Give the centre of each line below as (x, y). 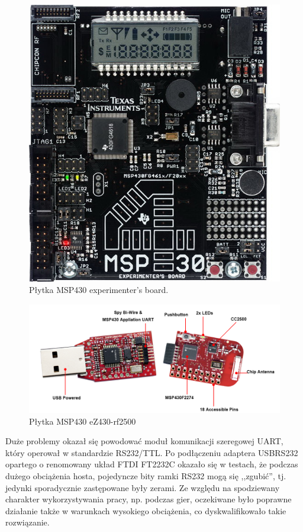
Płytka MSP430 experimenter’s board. (99, 290)
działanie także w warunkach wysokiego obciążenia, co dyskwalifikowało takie (146, 510)
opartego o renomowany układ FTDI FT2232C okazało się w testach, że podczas (152, 464)
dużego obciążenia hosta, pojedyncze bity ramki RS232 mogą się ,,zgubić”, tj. (146, 476)
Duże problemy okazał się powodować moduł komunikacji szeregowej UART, (144, 441)
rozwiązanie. (28, 522)
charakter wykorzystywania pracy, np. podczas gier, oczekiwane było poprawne (149, 499)
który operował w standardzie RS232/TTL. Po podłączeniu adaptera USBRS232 (152, 452)
